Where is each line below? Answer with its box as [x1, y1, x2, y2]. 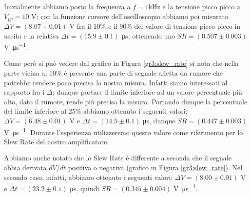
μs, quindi [70, 183, 99, 193]
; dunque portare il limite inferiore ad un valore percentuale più [52, 87, 242, 97]
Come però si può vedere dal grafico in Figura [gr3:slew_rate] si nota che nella [4, 58, 239, 68]
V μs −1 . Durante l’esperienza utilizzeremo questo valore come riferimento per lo [4, 125, 243, 137]
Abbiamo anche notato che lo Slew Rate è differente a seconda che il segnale [4, 153, 232, 163]
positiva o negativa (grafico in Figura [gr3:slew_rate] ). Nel [68, 162, 243, 173]
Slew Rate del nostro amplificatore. [4, 136, 109, 146]
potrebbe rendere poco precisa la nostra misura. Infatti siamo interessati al [4, 77, 228, 87]
